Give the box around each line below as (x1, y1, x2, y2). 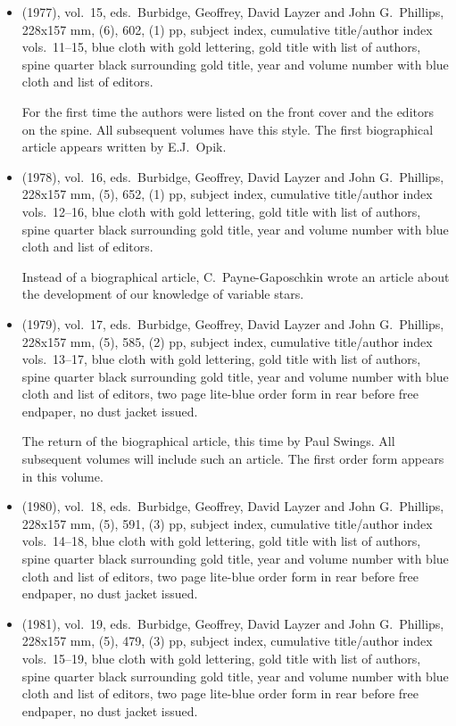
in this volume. (21, 466, 104, 485)
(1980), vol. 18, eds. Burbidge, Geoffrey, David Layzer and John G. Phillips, (21, 497, 444, 516)
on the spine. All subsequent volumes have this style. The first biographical (21, 120, 434, 138)
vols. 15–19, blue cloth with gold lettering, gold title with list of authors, (21, 649, 421, 667)
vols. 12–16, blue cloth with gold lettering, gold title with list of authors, (21, 202, 421, 220)
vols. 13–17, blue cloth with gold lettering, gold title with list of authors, (21, 350, 421, 368)
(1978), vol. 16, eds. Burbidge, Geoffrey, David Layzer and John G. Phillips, (21, 167, 444, 186)
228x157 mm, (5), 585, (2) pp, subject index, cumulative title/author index (21, 332, 433, 351)
